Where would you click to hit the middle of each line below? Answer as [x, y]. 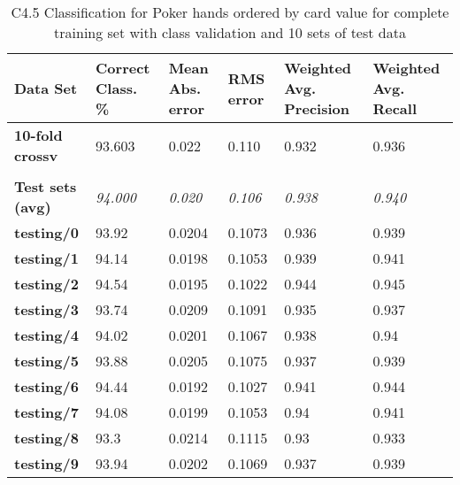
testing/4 [46, 335]
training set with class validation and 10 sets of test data [230, 32]
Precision [317, 108]
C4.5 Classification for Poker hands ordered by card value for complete [230, 12]
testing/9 [46, 463]
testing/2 [46, 284]
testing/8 [46, 438]
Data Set [46, 88]
